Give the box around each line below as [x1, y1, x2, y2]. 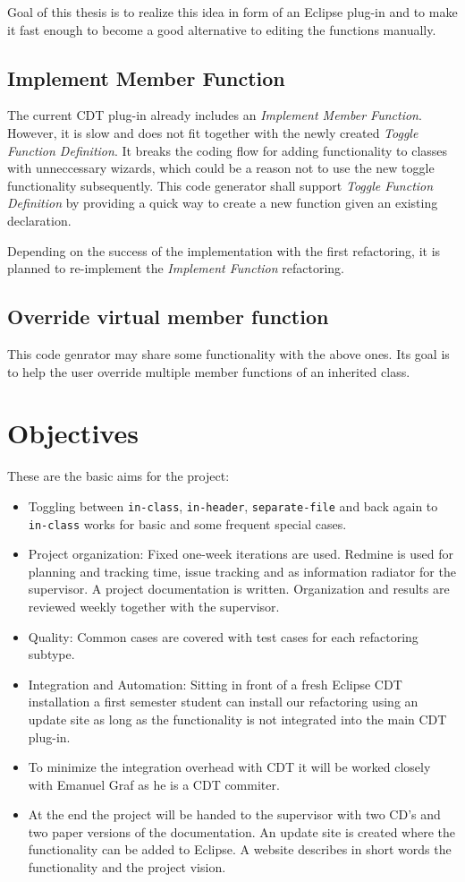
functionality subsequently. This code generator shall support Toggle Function [7, 176, 434, 194]
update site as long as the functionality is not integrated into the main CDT [28, 709, 447, 728]
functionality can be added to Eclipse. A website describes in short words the [28, 840, 452, 859]
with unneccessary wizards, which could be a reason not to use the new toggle [7, 158, 435, 177]
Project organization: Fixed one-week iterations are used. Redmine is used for [28, 544, 453, 563]
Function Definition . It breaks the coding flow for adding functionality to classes [7, 141, 448, 159]
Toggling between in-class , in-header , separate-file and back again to [28, 496, 438, 515]
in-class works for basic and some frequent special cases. [28, 514, 347, 533]
